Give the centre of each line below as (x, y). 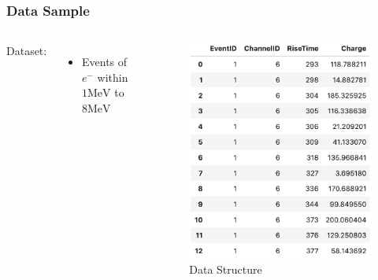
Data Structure (226, 269)
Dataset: (27, 51)
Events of (105, 62)
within (113, 77)
